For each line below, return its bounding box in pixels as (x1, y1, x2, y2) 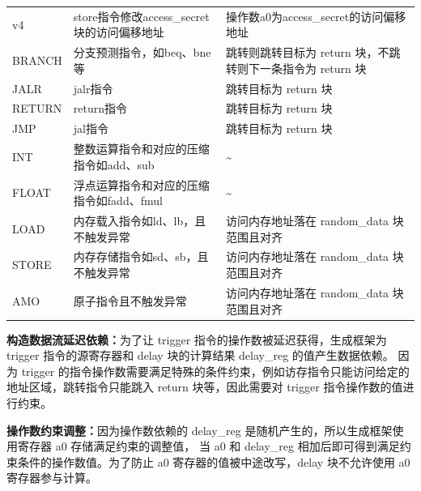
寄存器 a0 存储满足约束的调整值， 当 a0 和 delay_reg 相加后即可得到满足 (17, 438, 400, 455)
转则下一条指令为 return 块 (225, 59, 367, 76)
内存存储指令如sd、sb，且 (73, 248, 209, 265)
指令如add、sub (73, 156, 155, 173)
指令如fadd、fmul (73, 192, 163, 209)
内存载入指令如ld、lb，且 (73, 212, 206, 229)
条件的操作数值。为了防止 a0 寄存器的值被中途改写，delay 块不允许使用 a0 (17, 453, 410, 470)
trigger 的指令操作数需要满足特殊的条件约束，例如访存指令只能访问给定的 (21, 362, 410, 379)
